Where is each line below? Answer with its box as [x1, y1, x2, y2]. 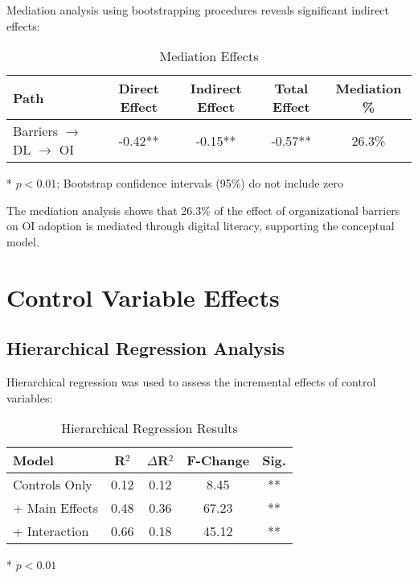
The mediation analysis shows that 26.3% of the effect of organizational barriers [6, 201, 400, 218]
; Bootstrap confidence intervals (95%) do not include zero [56, 175, 343, 192]
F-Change [186, 451, 250, 470]
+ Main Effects [13, 498, 99, 518]
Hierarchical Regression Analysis [6, 336, 285, 361]
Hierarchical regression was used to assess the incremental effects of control [6, 374, 376, 390]
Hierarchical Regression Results [61, 419, 238, 438]
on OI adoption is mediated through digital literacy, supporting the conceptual [6, 217, 395, 234]
